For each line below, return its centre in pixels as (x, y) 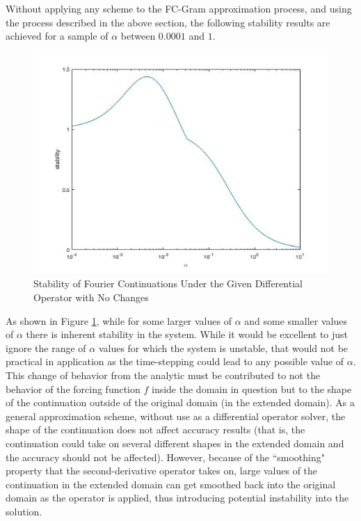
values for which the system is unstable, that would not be (223, 347)
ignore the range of (46, 347)
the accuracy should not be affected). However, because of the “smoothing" (165, 457)
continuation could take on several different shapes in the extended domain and (175, 443)
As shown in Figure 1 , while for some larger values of (119, 320)
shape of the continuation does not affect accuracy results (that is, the (155, 430)
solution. (24, 511)
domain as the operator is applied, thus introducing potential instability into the (177, 498)
